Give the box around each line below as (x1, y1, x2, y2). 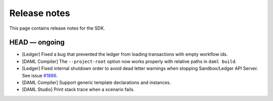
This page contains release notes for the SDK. (9, 25, 106, 31)
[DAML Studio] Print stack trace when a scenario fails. (22, 86, 135, 92)
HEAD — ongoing (9, 38, 65, 47)
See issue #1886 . (22, 72, 58, 78)
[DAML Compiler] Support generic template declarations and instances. (22, 79, 171, 85)
